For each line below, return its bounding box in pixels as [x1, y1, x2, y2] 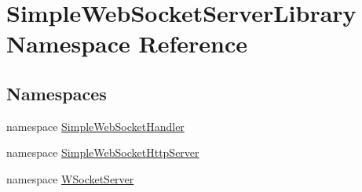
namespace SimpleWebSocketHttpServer [6, 144, 199, 161]
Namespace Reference [6, 27, 247, 60]
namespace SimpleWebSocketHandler [6, 118, 185, 134]
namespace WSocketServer [6, 170, 134, 187]
